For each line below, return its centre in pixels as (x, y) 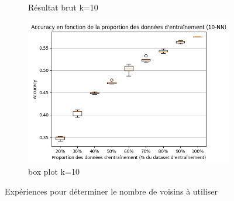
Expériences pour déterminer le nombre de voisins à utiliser (111, 191)
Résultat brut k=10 (63, 7)
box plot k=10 (54, 171)
